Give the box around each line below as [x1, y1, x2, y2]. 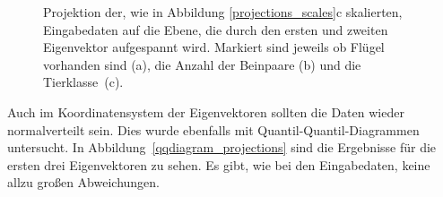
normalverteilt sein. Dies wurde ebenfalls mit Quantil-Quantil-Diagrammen [7, 120, 420, 139]
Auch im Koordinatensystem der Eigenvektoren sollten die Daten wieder [7, 102, 404, 121]
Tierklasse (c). [43, 73, 124, 91]
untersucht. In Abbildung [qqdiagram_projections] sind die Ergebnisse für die [7, 138, 437, 157]
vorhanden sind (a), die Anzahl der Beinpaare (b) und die [43, 55, 361, 73]
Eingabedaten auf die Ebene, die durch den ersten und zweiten [43, 20, 388, 39]
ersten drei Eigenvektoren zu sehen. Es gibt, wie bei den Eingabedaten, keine [7, 155, 430, 174]
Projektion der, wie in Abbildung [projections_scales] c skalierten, [43, 3, 403, 21]
